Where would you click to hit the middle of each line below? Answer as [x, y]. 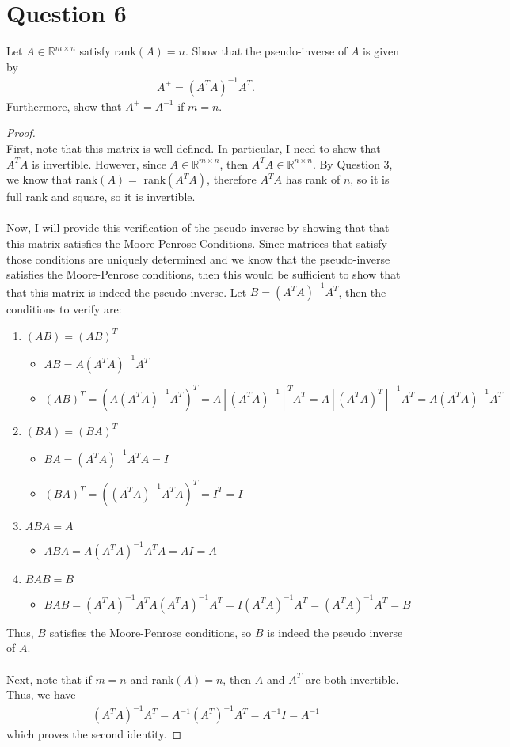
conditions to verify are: [64, 309]
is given [381, 51]
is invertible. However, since [99, 163]
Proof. [21, 133]
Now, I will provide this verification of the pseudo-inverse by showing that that [198, 228]
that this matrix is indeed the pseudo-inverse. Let [127, 292]
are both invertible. [352, 679]
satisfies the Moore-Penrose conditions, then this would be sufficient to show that [204, 274]
